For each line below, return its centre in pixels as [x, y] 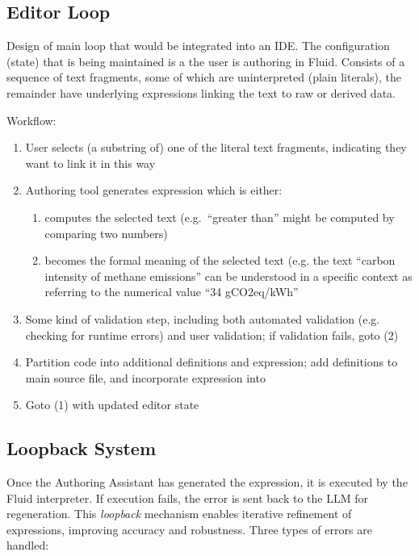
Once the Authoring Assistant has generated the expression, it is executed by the [207, 482]
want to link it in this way [90, 163]
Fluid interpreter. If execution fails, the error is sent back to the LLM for [187, 497]
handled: [28, 545]
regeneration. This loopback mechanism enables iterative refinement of [179, 514]
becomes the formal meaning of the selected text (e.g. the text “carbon [220, 260]
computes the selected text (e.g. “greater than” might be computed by [220, 217]
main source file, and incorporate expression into [145, 377]
